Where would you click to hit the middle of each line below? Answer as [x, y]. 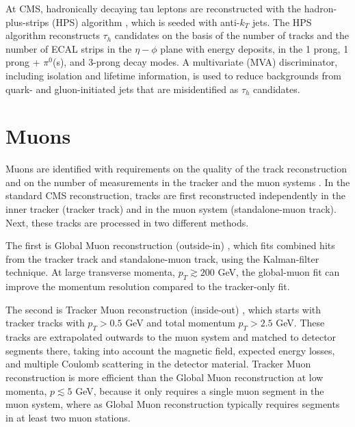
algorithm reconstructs [53, 35]
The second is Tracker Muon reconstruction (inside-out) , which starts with [163, 309]
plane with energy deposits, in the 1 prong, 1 [254, 48]
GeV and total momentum [180, 323]
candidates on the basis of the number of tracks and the [232, 35]
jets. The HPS [282, 22]
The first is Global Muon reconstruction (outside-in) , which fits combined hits [170, 245]
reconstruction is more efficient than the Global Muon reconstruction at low [165, 377]
